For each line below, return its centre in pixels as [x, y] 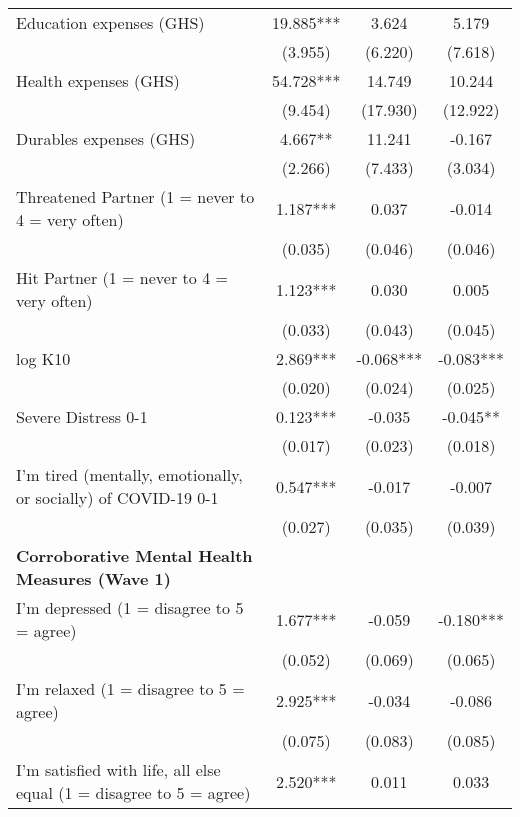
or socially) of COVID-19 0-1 [117, 497]
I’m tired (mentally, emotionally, [129, 474]
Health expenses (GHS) [98, 80]
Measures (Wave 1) [93, 578]
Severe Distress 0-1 [82, 416]
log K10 [43, 358]
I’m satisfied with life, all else [118, 769]
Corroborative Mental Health [134, 555]
